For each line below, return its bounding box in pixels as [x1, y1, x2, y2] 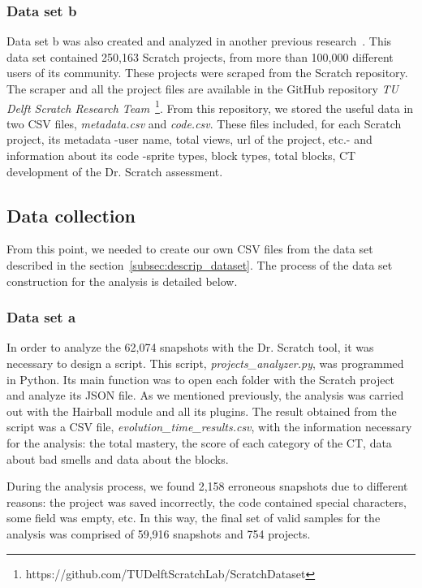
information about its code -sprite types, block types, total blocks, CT [6, 147, 356, 164]
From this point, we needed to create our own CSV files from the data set [6, 240, 373, 257]
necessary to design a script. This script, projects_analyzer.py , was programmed [6, 355, 404, 372]
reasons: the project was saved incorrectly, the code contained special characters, [6, 493, 407, 510]
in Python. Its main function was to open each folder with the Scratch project [6, 370, 395, 387]
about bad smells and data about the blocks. [6, 450, 229, 467]
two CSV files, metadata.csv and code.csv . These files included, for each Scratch [6, 115, 402, 132]
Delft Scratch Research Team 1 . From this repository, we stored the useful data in [6, 97, 414, 116]
